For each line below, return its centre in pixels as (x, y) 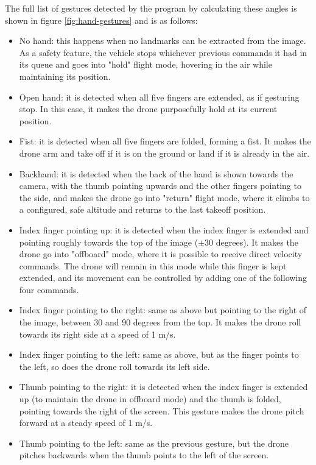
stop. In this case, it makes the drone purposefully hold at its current (148, 109)
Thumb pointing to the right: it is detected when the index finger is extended (163, 387)
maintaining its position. (65, 76)
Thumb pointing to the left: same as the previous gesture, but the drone (154, 443)
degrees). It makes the (257, 242)
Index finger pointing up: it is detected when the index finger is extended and (164, 229)
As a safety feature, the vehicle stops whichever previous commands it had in (163, 52)
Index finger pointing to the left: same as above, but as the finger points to (159, 354)
